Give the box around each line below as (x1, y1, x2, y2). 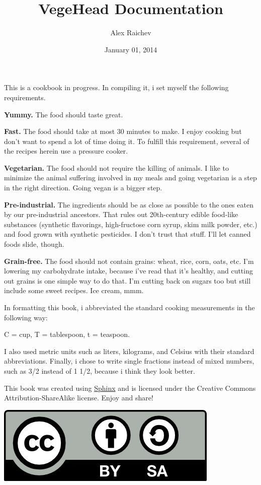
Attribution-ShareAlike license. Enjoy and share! (4, 392, 153, 403)
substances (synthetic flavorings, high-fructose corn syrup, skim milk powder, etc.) (4, 219, 257, 229)
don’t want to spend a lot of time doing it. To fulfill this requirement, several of (4, 135, 249, 146)
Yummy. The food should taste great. (4, 109, 123, 119)
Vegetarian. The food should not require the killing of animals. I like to (4, 162, 229, 173)
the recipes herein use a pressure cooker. (4, 146, 128, 156)
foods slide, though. (4, 239, 64, 249)
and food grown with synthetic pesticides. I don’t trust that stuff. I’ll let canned (4, 229, 251, 239)
